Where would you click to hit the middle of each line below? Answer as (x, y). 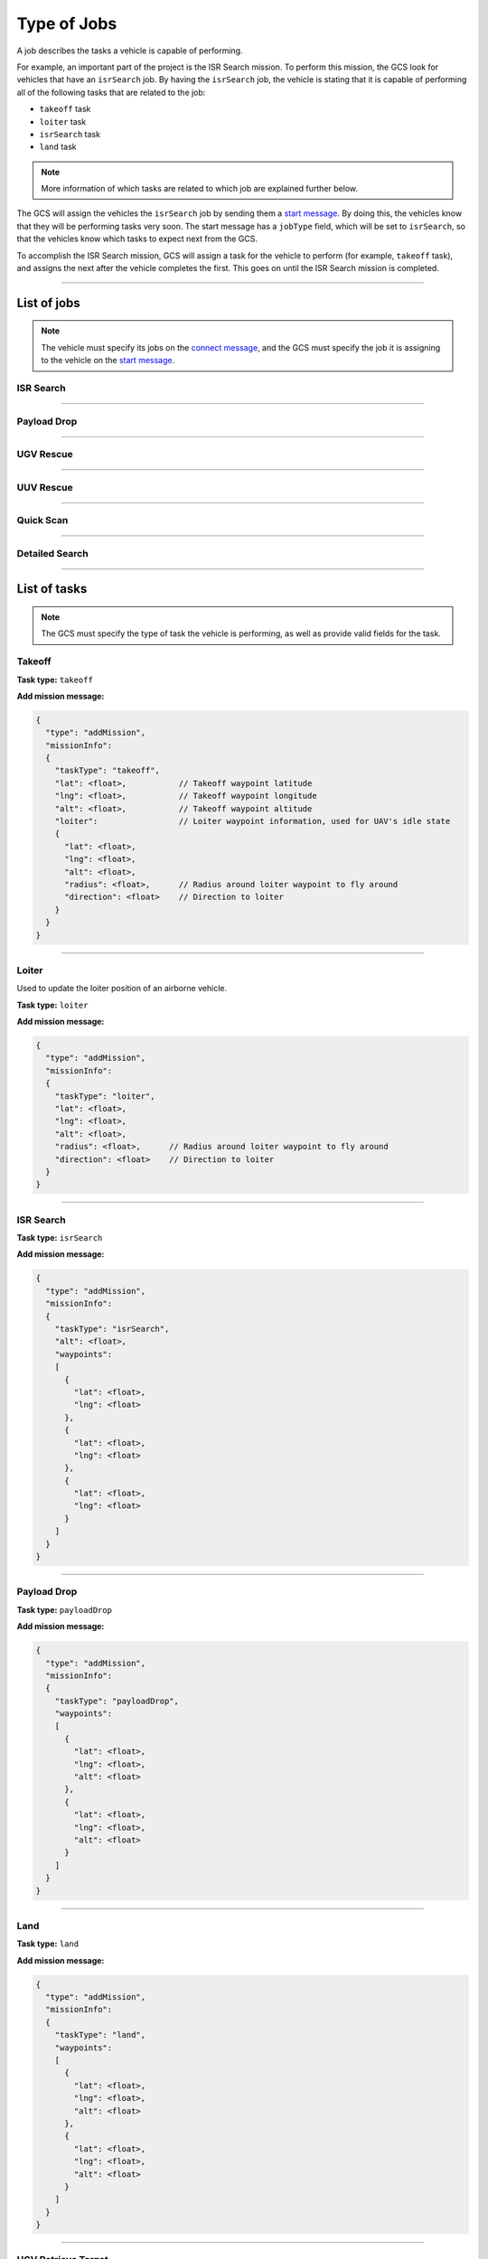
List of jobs (48, 303)
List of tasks (52, 589)
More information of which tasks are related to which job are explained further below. (200, 189)
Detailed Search (53, 553)
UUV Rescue (45, 487)
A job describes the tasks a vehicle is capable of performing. (130, 51)
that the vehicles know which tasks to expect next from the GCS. (137, 239)
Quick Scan (42, 520)
